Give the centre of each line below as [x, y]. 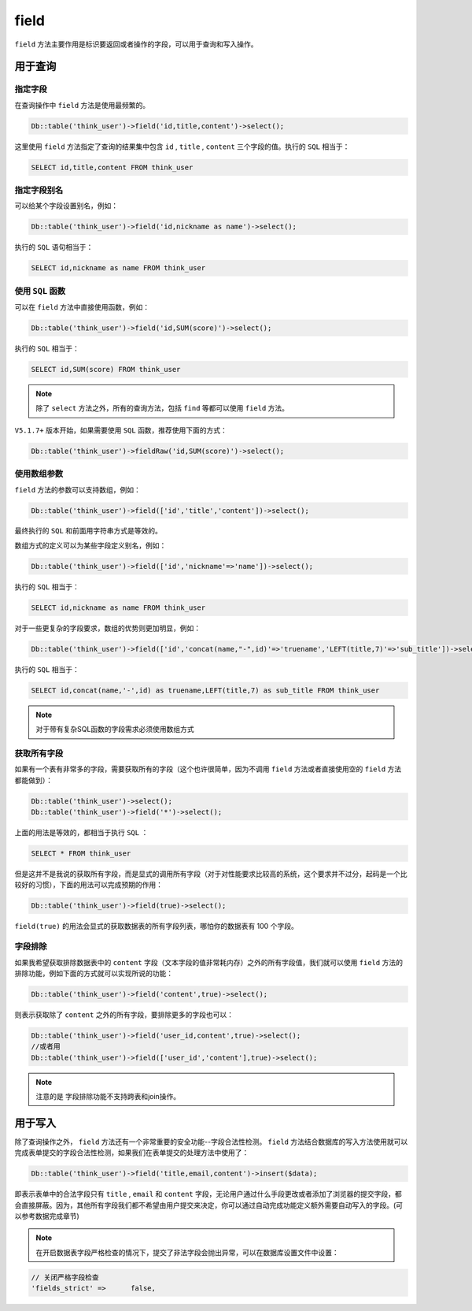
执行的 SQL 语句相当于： [54, 247]
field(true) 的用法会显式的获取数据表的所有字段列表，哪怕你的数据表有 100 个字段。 [156, 927]
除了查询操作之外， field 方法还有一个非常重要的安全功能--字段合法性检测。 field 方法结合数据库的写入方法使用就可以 [211, 1142]
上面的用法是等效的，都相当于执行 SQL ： [81, 833]
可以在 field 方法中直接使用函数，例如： [82, 307]
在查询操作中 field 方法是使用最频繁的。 [82, 105]
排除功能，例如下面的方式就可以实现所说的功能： [94, 973]
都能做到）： [33, 780]
